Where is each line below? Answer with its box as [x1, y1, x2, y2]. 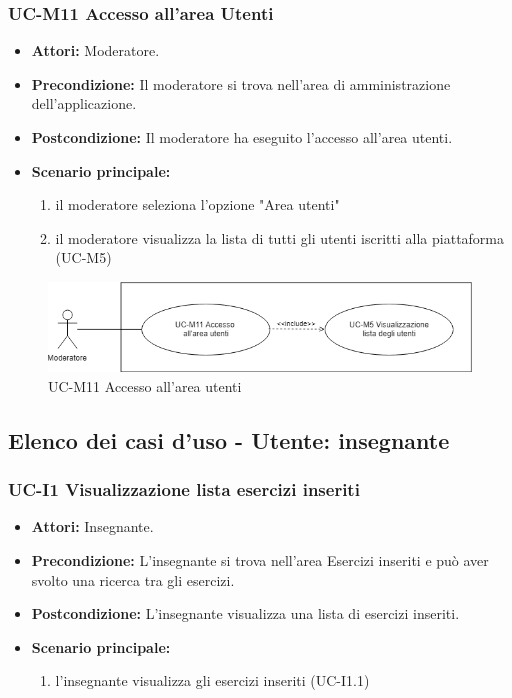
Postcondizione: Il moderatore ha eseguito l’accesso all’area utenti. [31, 127, 453, 147]
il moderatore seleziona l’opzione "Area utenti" [55, 194, 340, 215]
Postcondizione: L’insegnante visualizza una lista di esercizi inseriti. [31, 603, 460, 624]
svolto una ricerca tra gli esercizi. [31, 569, 235, 590]
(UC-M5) [55, 247, 112, 268]
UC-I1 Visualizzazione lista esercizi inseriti [8, 477, 360, 502]
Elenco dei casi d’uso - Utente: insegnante [8, 424, 450, 455]
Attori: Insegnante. [31, 516, 154, 537]
